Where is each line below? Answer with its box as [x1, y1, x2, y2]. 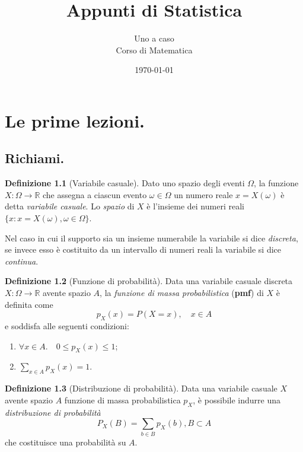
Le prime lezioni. [5, 108, 145, 132]
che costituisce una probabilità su [5, 435, 126, 448]
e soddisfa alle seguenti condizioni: [5, 320, 129, 332]
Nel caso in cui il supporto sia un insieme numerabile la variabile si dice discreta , [5, 231, 298, 244]
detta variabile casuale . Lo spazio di [5, 200, 135, 212]
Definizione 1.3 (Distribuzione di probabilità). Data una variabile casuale [5, 382, 278, 394]
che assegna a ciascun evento [42, 188, 147, 200]
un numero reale [174, 188, 233, 200]
